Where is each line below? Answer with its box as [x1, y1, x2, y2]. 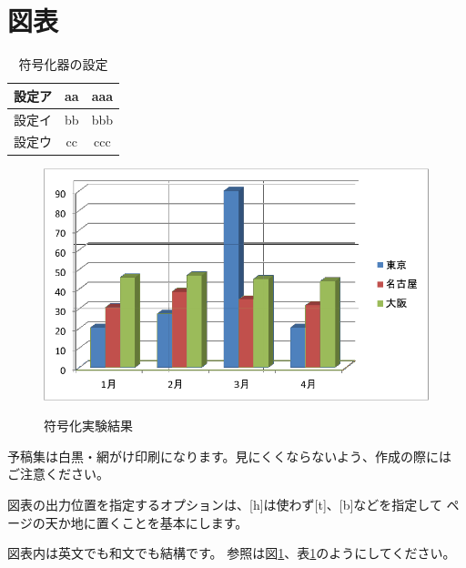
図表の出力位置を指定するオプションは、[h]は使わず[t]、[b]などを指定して [7, 494, 442, 513]
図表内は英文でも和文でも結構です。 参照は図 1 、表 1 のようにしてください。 [7, 543, 456, 563]
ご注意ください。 [7, 464, 109, 483]
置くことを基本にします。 [96, 512, 248, 532]
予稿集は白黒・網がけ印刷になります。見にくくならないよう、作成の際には [7, 446, 452, 465]
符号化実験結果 [44, 416, 133, 435]
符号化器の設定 [18, 55, 108, 74]
